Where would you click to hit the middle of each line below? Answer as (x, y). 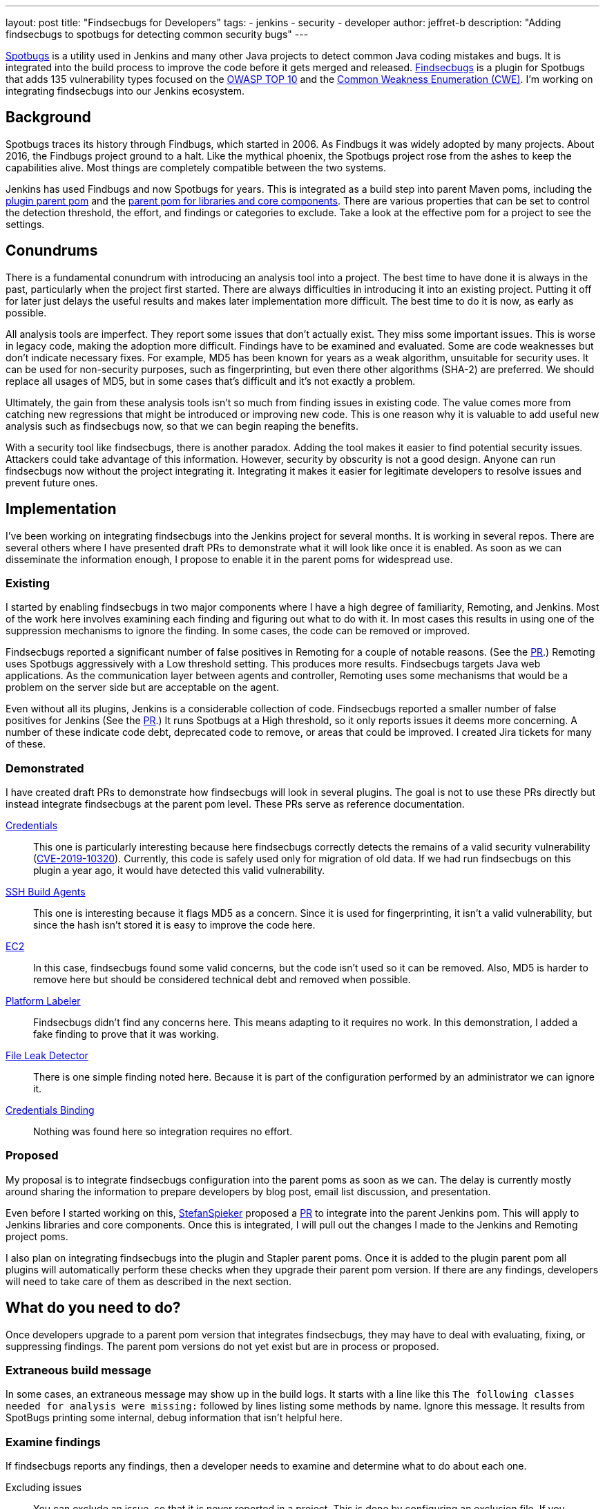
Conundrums (52, 251)
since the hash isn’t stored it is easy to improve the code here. (174, 925)
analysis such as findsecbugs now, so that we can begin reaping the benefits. (182, 426)
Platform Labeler (43, 1001)
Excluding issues (44, 1488)
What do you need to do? (93, 1308)
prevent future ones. (52, 482)
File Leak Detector (47, 1056)
